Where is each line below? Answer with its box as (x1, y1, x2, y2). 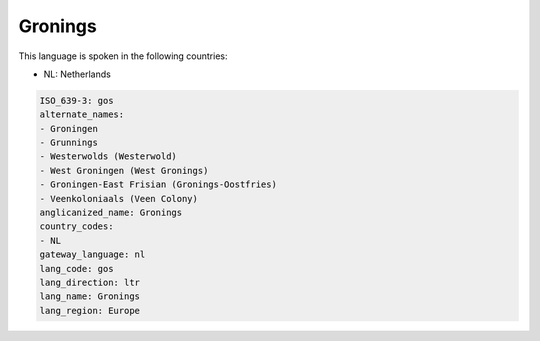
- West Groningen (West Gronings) (39, 165, 209, 176)
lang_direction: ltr (39, 277, 140, 288)
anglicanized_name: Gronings (39, 207, 183, 219)
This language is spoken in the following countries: (18, 50, 228, 62)
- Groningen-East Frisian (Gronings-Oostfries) (39, 179, 277, 190)
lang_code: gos (39, 263, 114, 274)
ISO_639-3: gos (39, 95, 114, 106)
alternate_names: (39, 109, 125, 120)
